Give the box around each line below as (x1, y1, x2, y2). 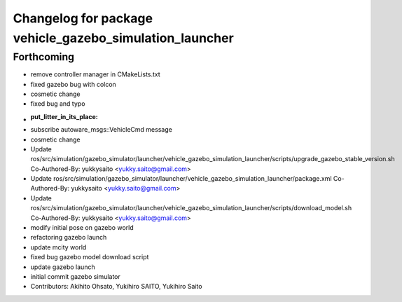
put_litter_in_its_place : (30, 112, 98, 121)
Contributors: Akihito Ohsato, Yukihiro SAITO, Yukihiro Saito (30, 282, 202, 291)
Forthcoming (13, 50, 75, 63)
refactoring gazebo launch (30, 233, 107, 242)
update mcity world (30, 242, 87, 252)
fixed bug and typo (30, 99, 85, 108)
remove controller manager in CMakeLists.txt (30, 70, 160, 78)
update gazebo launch (30, 263, 95, 271)
